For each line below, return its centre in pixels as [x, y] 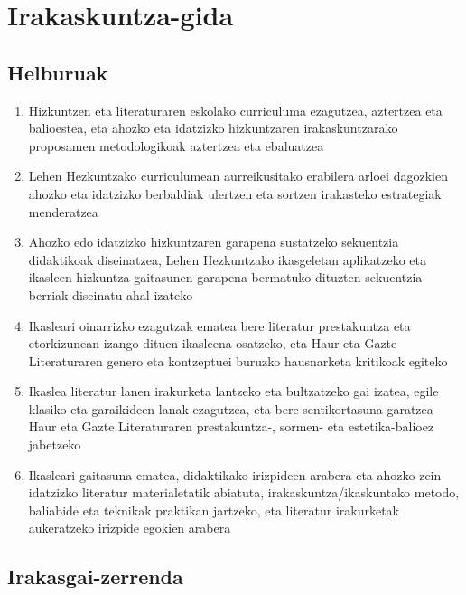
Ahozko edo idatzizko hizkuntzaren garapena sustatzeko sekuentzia [214, 242]
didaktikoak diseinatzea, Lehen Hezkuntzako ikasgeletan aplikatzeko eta [227, 259]
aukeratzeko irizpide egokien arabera [130, 528]
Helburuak [58, 72]
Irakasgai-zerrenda [95, 576]
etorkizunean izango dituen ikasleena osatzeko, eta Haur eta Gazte [213, 343]
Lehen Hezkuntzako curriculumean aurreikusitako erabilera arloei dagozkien [238, 176]
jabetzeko [55, 444]
